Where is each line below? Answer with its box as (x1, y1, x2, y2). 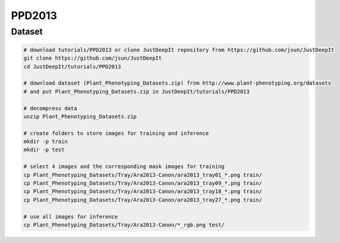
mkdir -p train (23, 138, 68, 145)
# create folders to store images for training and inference (23, 130, 209, 136)
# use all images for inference (23, 213, 118, 220)
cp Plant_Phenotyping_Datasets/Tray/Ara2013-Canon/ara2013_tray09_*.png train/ (23, 180, 263, 187)
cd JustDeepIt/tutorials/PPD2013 (23, 63, 121, 70)
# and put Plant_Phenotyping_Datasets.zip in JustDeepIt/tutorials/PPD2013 (23, 88, 250, 95)
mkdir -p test (23, 147, 65, 153)
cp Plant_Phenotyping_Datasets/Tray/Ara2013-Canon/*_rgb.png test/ (23, 222, 225, 228)
